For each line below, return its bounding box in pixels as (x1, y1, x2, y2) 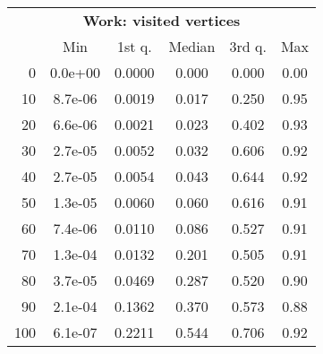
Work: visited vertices (82, 10, 241, 30)
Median (168, 36, 216, 56)
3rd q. (229, 36, 267, 56)
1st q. (116, 36, 152, 56)
